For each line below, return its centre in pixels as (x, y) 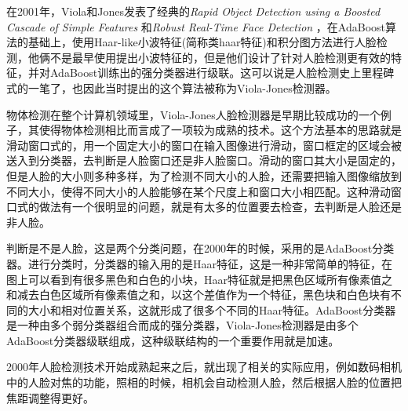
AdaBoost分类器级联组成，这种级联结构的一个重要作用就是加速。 (173, 340)
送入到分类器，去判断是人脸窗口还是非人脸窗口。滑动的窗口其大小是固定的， (204, 160)
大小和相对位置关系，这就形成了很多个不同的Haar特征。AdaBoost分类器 (212, 309)
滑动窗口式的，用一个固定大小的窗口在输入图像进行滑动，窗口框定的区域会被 (204, 145)
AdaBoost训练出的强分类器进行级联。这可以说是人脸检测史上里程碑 (222, 73)
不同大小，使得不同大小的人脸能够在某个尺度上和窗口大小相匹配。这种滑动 (199, 191)
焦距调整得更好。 (50, 397)
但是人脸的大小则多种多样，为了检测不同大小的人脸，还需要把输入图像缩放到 (204, 175)
